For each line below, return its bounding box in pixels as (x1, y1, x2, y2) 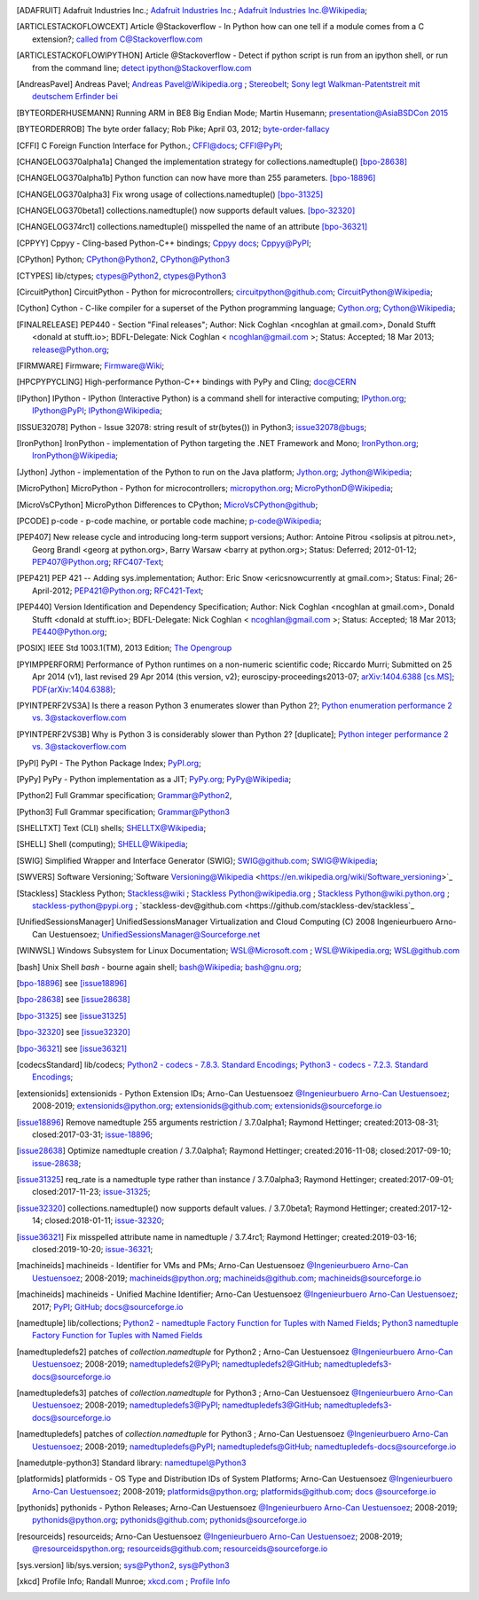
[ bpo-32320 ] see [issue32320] (16, 1027, 130, 1038)
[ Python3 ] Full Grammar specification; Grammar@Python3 (16, 806, 231, 817)
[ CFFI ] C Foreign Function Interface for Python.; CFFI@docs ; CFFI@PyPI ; (16, 140, 283, 151)
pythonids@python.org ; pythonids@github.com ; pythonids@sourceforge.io (32, 1515, 308, 1525)
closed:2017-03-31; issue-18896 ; (32, 1129, 153, 1140)
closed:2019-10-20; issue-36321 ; (32, 1244, 153, 1255)
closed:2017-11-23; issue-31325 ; (32, 1187, 151, 1197)
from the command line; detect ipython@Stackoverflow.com (32, 62, 252, 73)
